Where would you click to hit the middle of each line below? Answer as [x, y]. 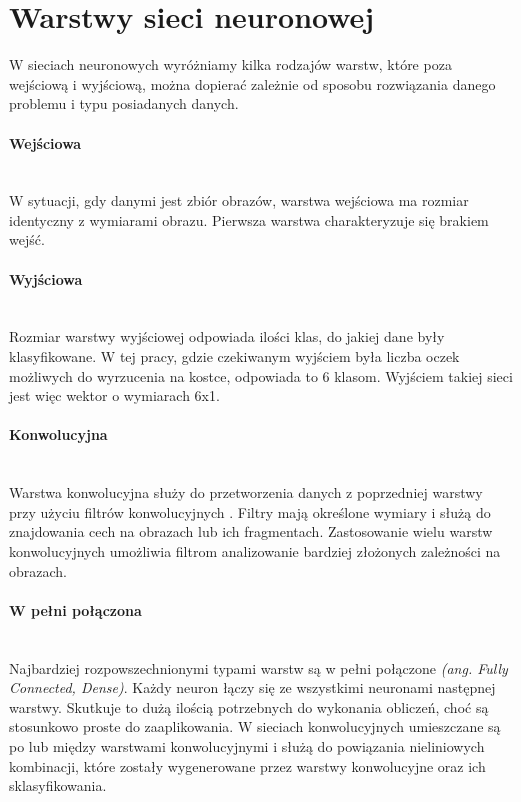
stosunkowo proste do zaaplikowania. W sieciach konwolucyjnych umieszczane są [255, 726]
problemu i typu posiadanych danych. [124, 103]
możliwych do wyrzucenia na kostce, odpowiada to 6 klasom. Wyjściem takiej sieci [261, 375]
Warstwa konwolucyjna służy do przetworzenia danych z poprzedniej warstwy [246, 492]
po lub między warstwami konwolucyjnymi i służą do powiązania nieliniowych [247, 745]
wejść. [27, 239]
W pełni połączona [75, 609]
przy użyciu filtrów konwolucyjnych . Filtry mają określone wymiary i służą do [250, 511]
